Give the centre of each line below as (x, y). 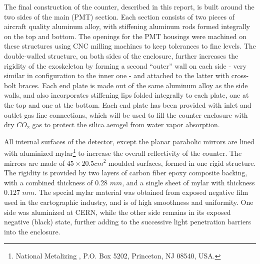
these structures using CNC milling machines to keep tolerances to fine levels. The (130, 46)
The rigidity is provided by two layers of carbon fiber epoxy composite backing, (126, 173)
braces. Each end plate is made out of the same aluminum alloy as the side (133, 85)
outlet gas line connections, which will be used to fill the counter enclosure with (126, 114)
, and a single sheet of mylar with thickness (188, 182)
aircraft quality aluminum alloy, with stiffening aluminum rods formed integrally (127, 26)
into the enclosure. (32, 231)
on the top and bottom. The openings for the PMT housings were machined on (125, 36)
